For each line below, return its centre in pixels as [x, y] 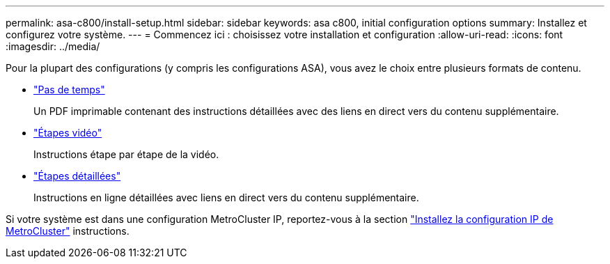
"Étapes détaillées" [77, 176]
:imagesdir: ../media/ [53, 46]
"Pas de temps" [69, 90]
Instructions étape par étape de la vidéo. [126, 154]
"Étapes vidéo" [68, 133]
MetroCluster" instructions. [68, 231]
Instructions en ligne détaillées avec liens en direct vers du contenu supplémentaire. [226, 197]
